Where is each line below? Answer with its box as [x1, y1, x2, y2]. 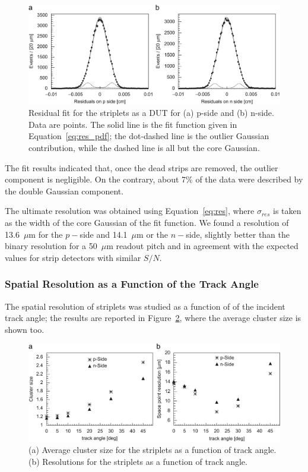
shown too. [5, 323, 45, 335]
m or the [136, 228, 168, 240]
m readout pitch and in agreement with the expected [106, 240, 299, 252]
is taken [272, 204, 301, 217]
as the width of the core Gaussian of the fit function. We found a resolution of [5, 216, 289, 229]
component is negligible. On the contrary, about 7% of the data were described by [5, 173, 303, 185]
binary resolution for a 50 [5, 240, 97, 252]
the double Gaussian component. [5, 184, 124, 197]
